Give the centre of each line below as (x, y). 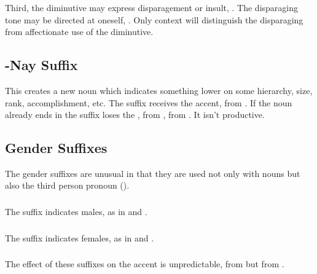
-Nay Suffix (41, 65)
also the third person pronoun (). (67, 185)
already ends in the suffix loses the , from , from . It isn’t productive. (135, 115)
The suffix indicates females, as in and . (80, 237)
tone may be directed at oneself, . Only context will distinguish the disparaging (154, 19)
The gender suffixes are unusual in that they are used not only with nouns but (153, 173)
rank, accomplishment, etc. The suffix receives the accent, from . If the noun (149, 102)
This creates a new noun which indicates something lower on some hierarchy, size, (159, 90)
